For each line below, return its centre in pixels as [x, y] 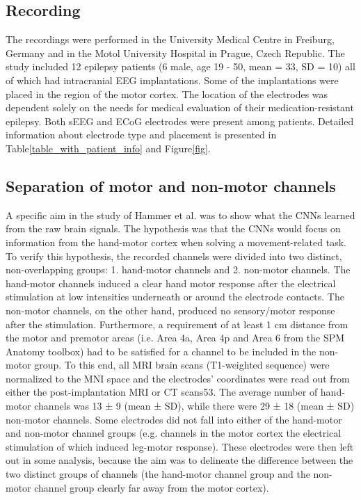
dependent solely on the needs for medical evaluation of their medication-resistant [180, 107]
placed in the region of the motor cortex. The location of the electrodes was [167, 94]
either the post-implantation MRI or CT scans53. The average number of [162, 392]
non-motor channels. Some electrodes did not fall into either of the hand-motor [174, 419]
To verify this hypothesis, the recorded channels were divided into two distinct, [174, 256]
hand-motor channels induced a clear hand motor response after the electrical [171, 283]
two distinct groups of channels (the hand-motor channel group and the [158, 474]
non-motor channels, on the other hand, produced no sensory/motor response [170, 310]
